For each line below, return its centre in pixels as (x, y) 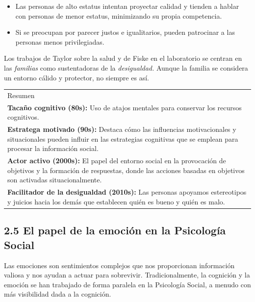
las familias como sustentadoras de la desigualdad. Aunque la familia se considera (126, 67)
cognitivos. (23, 117)
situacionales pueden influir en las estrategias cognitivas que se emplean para (123, 138)
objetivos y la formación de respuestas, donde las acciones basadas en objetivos (126, 170)
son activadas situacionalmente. (55, 180)
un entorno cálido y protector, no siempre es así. (76, 77)
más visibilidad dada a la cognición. (58, 294)
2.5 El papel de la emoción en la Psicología (115, 230)
